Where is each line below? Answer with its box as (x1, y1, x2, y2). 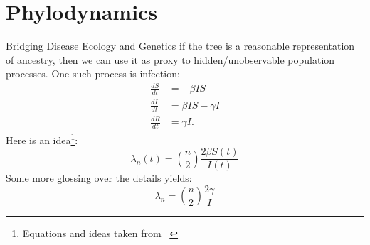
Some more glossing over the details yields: (6, 170, 192, 185)
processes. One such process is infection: (6, 66, 180, 81)
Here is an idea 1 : (6, 131, 78, 147)
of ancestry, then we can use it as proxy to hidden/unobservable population (6, 52, 335, 67)
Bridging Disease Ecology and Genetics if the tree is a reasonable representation (6, 38, 355, 53)
